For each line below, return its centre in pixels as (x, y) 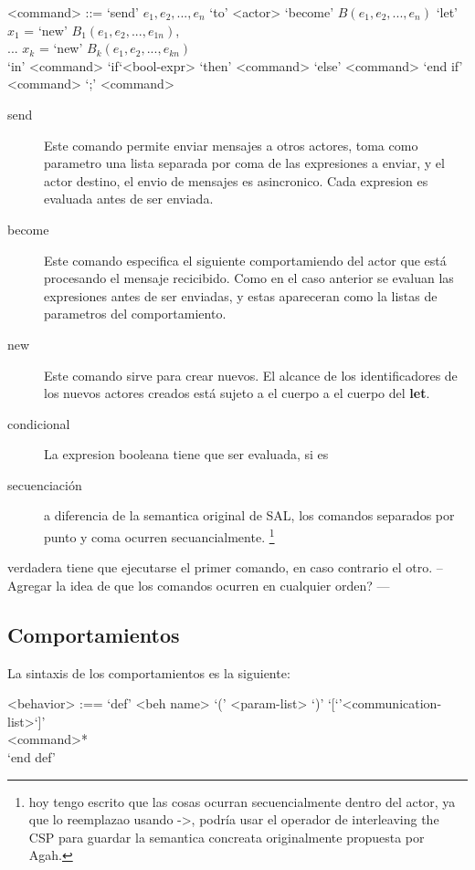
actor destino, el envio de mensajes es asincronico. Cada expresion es (236, 180)
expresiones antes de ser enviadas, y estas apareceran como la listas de (241, 295)
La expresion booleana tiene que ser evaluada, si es (186, 454)
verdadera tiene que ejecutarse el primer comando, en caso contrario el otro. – (225, 567)
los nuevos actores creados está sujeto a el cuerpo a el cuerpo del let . (237, 393)
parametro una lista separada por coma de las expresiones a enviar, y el (244, 163)
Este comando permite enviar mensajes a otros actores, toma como (231, 145)
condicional (39, 423)
